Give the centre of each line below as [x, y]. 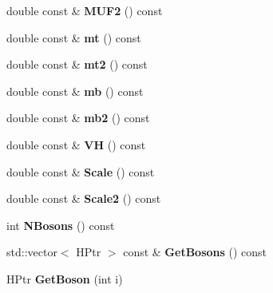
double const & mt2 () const [77, 64]
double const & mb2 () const [78, 118]
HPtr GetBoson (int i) [65, 278]
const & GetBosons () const [195, 252]
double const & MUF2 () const [85, 10]
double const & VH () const [76, 144]
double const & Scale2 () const [84, 198]
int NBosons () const [61, 225]
